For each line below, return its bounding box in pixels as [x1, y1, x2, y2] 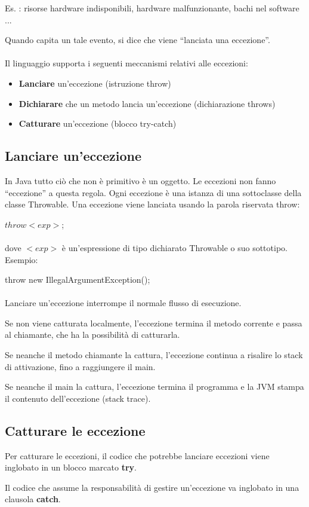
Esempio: [5, 253, 38, 265]
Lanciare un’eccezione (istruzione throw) [18, 77, 171, 89]
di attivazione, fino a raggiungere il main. [5, 360, 156, 372]
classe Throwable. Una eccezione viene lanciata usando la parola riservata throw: [5, 198, 300, 210]
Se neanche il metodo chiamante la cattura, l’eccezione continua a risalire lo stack [5, 349, 303, 361]
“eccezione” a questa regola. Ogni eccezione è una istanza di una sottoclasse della [5, 186, 302, 198]
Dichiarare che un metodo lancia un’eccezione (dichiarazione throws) [18, 97, 276, 109]
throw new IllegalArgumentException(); [5, 273, 150, 286]
